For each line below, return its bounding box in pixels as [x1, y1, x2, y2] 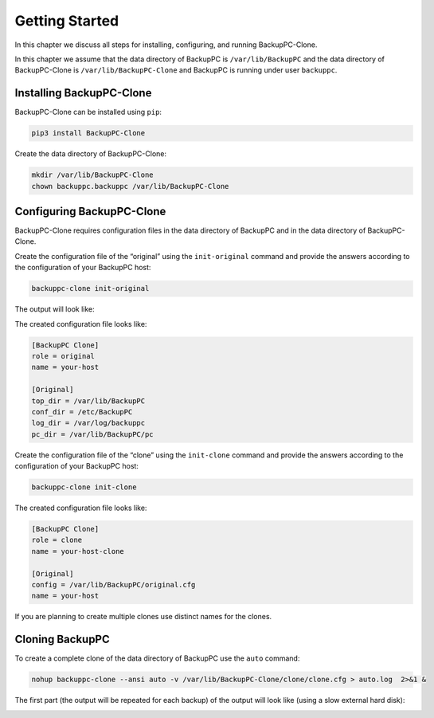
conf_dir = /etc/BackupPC [31, 407, 133, 416]
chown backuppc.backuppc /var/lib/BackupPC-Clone [31, 182, 229, 190]
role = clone [31, 536, 83, 545]
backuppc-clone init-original [31, 284, 150, 293]
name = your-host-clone [31, 547, 125, 555]
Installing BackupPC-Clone [14, 86, 152, 100]
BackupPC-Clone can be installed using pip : [14, 108, 162, 117]
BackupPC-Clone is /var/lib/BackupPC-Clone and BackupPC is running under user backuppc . [14, 65, 338, 75]
